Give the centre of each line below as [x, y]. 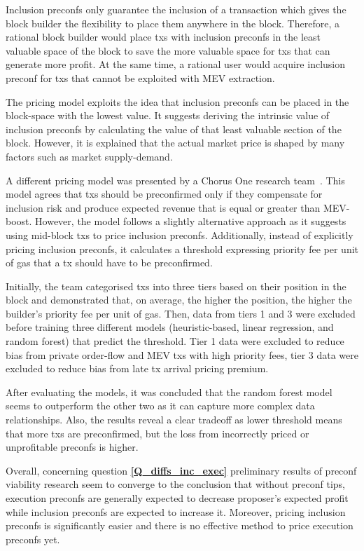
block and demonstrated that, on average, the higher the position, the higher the [179, 300]
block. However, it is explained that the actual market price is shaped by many [175, 143]
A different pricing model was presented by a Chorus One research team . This [175, 180]
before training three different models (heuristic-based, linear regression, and [170, 327]
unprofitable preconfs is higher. [72, 447]
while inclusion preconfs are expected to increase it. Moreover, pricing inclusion [176, 511]
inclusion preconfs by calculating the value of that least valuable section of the [174, 129]
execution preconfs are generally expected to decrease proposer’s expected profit [177, 498]
